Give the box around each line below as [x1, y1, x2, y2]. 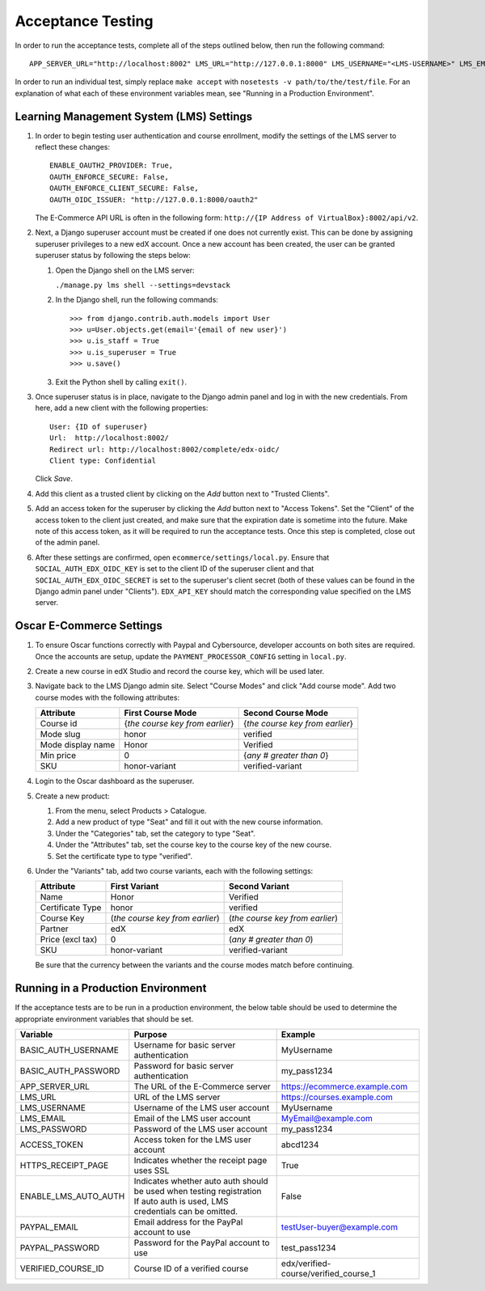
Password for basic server [133, 1060, 234, 1071]
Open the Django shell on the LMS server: [55, 265, 195, 275]
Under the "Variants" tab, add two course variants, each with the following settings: [35, 866, 314, 875]
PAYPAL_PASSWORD [19, 1242, 100, 1253]
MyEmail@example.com [280, 1112, 373, 1124]
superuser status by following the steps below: [35, 251, 192, 260]
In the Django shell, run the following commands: [55, 295, 218, 305]
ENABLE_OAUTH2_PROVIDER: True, [49, 161, 174, 170]
